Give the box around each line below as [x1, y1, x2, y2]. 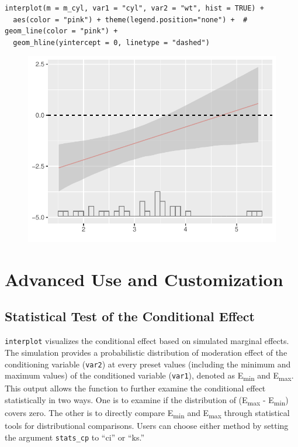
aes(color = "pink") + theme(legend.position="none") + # [13, 15, 248, 24]
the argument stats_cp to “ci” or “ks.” [5, 431, 145, 443]
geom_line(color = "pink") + [5, 27, 118, 36]
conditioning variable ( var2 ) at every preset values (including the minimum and [5, 357, 291, 370]
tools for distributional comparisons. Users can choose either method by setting [5, 420, 289, 432]
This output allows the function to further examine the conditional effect [5, 382, 266, 394]
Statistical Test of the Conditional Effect [5, 307, 255, 325]
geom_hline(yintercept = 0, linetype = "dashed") [13, 38, 210, 47]
